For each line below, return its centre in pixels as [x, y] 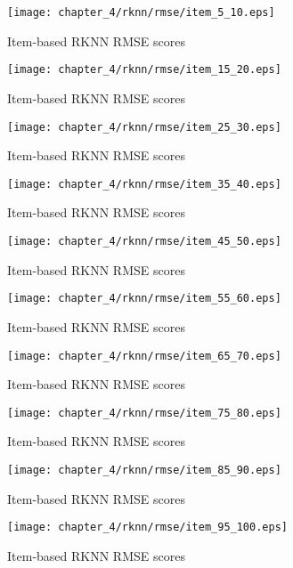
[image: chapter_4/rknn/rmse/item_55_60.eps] [144, 299]
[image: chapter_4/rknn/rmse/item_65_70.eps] [144, 356]
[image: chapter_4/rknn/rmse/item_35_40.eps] [144, 184]
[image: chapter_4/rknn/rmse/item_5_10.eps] [141, 12]
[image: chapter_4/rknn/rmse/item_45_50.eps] [144, 241]
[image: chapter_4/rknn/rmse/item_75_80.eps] [144, 413]
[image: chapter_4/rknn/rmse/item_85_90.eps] [144, 470]
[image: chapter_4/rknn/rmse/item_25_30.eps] [144, 127]
